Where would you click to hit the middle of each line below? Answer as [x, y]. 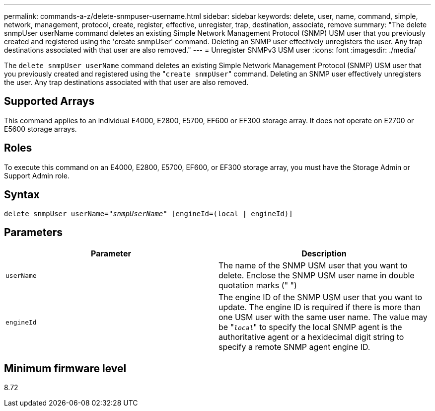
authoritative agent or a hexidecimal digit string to [311, 337]
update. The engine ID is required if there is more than [320, 307]
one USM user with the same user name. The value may [323, 317]
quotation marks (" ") [258, 286]
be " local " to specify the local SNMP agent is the [310, 327]
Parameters [33, 232]
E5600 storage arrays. [40, 129]
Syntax [22, 195]
